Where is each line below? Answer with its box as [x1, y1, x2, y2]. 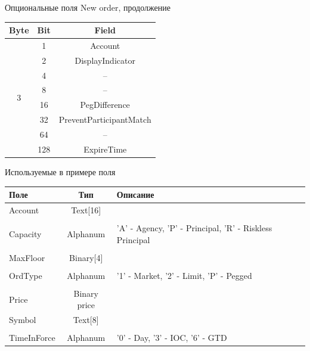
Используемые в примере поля [5, 165, 116, 178]
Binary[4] [69, 251, 103, 263]
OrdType [9, 269, 42, 281]
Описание [116, 188, 154, 201]
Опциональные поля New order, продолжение [5, 1, 170, 13]
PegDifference [80, 98, 130, 111]
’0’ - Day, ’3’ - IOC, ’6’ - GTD [116, 331, 227, 344]
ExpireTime [83, 142, 127, 155]
